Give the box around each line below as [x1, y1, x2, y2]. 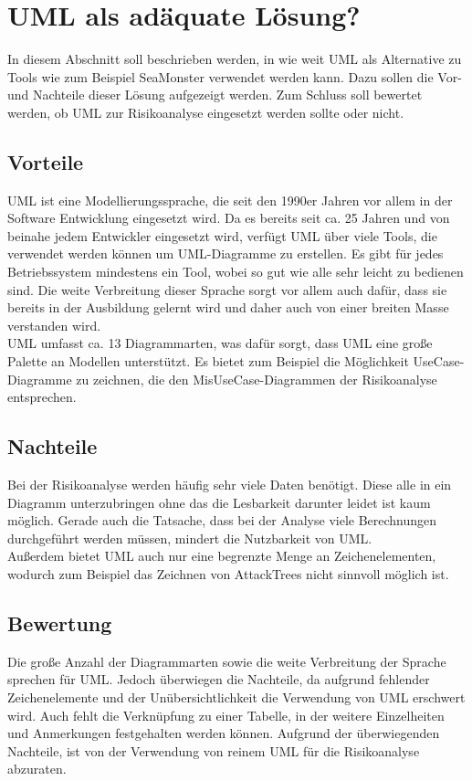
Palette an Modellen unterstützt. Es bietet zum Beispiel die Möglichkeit [7, 352, 409, 371]
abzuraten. [7, 759, 67, 778]
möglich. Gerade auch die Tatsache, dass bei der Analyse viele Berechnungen [7, 511, 437, 530]
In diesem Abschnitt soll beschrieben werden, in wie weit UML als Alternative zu [7, 49, 462, 69]
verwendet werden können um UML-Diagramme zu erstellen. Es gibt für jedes [7, 244, 444, 263]
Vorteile [7, 147, 84, 175]
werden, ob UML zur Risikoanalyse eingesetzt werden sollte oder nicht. [7, 102, 404, 121]
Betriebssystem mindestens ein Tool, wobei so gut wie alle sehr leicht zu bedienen [7, 262, 464, 281]
